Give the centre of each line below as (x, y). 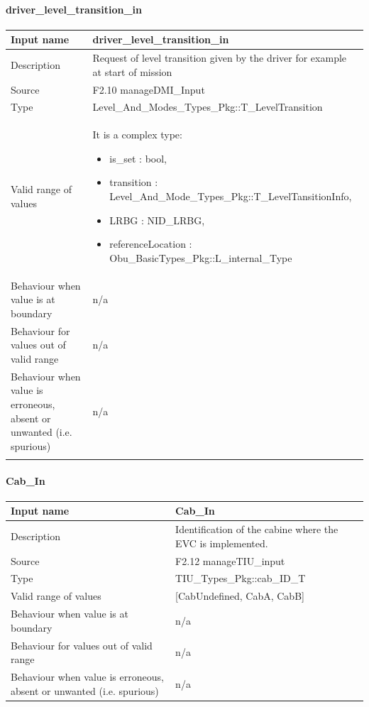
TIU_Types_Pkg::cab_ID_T (241, 578)
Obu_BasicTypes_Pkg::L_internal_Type (201, 257)
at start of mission (132, 71)
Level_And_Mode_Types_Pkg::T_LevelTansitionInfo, (231, 196)
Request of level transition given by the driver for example (220, 58)
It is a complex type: (137, 135)
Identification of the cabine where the (257, 529)
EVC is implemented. (222, 543)
